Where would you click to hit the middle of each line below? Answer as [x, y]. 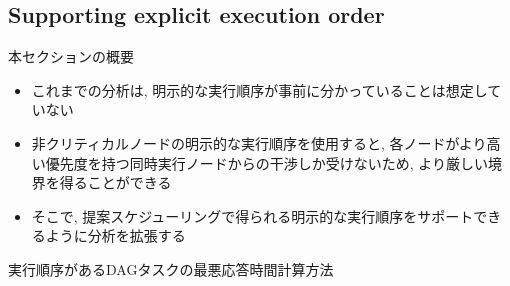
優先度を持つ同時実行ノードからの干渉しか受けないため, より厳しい [267, 162]
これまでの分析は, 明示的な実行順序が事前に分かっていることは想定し [259, 89]
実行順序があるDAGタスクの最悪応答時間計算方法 [171, 268]
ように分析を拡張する [115, 235]
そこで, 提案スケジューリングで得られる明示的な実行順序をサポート [252, 215]
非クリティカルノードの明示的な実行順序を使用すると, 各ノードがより [259, 142]
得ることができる [115, 182]
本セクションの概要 [71, 56]
